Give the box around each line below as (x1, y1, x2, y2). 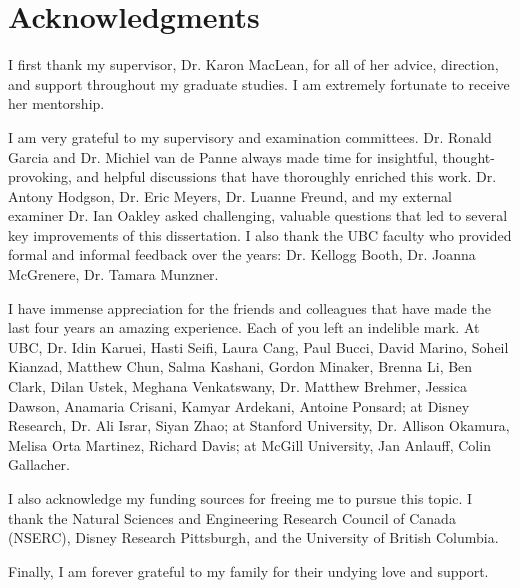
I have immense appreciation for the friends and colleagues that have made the (8, 297, 491, 318)
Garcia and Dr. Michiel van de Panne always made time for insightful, (8, 146, 438, 167)
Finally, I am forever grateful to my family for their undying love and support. (8, 560, 489, 581)
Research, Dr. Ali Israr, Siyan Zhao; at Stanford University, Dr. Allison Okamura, (8, 415, 510, 436)
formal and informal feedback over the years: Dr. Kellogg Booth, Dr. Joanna (8, 244, 476, 265)
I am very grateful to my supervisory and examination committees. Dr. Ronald (8, 126, 492, 147)
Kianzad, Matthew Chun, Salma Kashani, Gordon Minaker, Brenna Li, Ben (8, 356, 473, 377)
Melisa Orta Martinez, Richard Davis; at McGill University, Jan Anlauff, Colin (8, 434, 491, 455)
